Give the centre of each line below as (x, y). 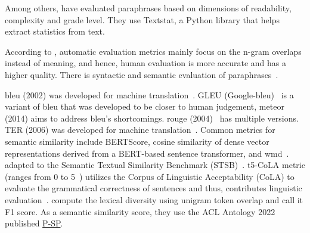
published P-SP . (34, 223)
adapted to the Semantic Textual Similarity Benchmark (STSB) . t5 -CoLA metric (155, 165)
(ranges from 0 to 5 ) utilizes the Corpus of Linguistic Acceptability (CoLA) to (150, 176)
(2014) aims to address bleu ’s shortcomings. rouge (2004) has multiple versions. (152, 118)
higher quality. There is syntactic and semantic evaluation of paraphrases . (142, 74)
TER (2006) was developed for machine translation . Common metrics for (140, 130)
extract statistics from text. (55, 31)
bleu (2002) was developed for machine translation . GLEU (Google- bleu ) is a (149, 94)
